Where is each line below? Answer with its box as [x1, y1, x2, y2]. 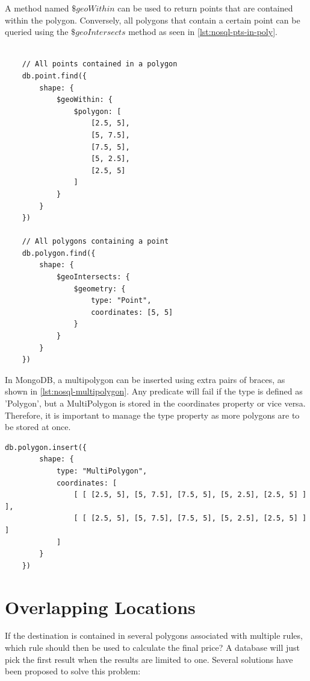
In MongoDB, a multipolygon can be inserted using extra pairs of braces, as [5, 373, 285, 385]
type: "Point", [91, 296, 152, 305]
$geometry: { [73, 284, 126, 293]
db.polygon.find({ [22, 249, 96, 258]
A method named [5, 2, 69, 14]
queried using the [5, 25, 69, 38]
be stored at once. [5, 420, 71, 433]
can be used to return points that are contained [117, 2, 293, 14]
